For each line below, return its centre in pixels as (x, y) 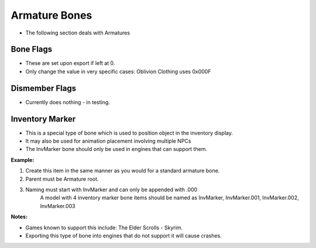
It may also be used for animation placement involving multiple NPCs (108, 141)
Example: (23, 160)
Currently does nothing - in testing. (68, 102)
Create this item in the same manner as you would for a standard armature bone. (123, 171)
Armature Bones (51, 15)
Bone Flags (32, 49)
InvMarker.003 (58, 206)
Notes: (19, 217)
